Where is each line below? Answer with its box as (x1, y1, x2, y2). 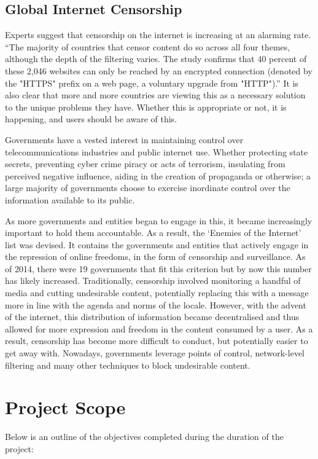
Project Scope (5, 394, 126, 420)
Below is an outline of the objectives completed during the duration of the (5, 430, 284, 443)
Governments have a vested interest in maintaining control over (5, 133, 244, 146)
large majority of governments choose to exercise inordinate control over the (5, 181, 290, 194)
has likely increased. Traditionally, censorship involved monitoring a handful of (5, 274, 301, 287)
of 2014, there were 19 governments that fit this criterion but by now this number (5, 262, 312, 275)
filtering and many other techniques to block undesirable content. (5, 358, 250, 371)
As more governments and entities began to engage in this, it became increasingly (5, 214, 312, 227)
